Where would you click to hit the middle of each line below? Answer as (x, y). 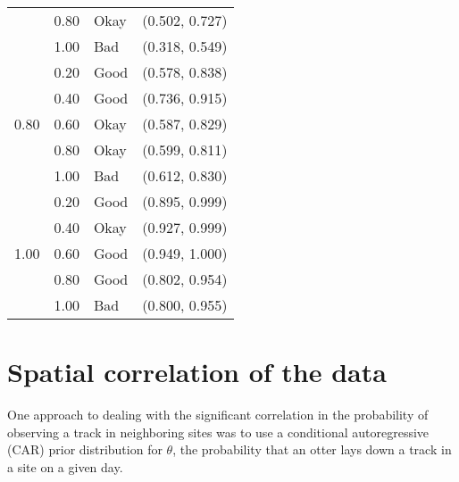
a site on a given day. (65, 466)
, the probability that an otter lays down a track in (312, 449)
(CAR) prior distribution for (85, 449)
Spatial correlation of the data (197, 372)
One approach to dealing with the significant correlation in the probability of (218, 415)
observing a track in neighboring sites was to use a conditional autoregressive (218, 432)
